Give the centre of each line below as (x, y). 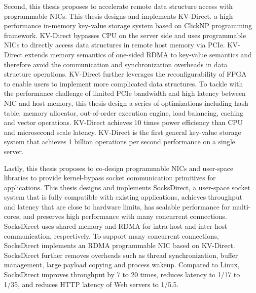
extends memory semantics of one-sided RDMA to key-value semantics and (138, 54)
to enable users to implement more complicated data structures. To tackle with (124, 83)
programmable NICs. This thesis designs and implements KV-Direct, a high (118, 16)
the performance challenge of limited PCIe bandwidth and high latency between (125, 93)
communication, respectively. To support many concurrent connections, (111, 235)
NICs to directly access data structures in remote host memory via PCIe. (114, 45)
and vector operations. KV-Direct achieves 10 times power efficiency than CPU (124, 122)
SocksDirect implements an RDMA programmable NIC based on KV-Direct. (120, 245)
